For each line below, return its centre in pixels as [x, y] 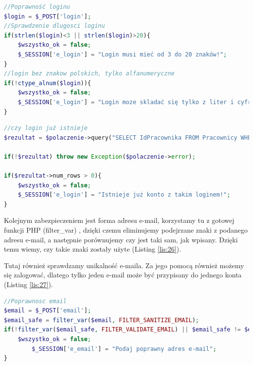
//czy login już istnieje [46, 128]
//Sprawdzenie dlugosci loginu [54, 26]
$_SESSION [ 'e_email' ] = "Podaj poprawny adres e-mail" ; [124, 349]
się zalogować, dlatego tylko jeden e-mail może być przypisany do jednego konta [123, 275]
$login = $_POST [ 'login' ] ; [48, 16]
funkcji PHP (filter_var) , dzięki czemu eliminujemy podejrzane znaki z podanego [126, 230]
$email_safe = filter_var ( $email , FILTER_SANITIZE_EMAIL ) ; [102, 320]
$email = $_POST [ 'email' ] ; [48, 311]
